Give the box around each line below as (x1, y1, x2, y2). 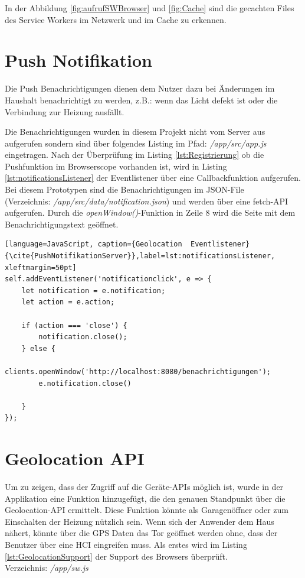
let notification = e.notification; (21, 286, 166, 295)
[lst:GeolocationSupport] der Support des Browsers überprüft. (5, 550, 228, 562)
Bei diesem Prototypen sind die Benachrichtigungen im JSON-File (5, 183, 244, 196)
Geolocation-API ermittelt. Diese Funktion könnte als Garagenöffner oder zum (5, 504, 288, 516)
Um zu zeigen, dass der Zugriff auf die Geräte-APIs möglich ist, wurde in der (5, 480, 284, 493)
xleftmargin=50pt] (5, 263, 77, 272)
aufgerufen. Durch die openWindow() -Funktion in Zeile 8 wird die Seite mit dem (5, 206, 296, 219)
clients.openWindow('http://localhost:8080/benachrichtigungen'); (5, 367, 271, 376)
